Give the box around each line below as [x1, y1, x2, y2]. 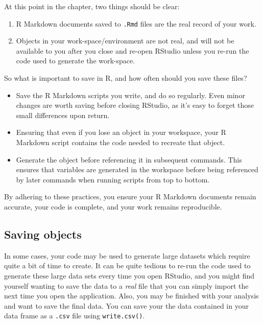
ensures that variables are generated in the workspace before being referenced [16, 164, 258, 175]
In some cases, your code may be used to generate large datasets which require [4, 250, 250, 261]
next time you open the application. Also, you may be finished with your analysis [4, 290, 259, 301]
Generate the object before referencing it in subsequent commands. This [16, 154, 242, 165]
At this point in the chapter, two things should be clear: [4, 1, 180, 11]
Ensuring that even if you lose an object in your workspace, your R [16, 127, 226, 137]
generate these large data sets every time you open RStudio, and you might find [4, 270, 255, 281]
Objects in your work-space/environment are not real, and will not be [16, 35, 234, 46]
